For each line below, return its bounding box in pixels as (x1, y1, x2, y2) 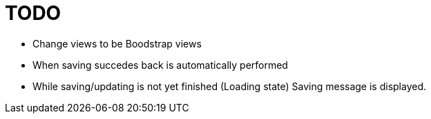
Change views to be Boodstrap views (32, 37, 202, 50)
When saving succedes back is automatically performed (32, 58, 288, 71)
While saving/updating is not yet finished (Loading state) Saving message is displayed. (32, 80, 427, 92)
